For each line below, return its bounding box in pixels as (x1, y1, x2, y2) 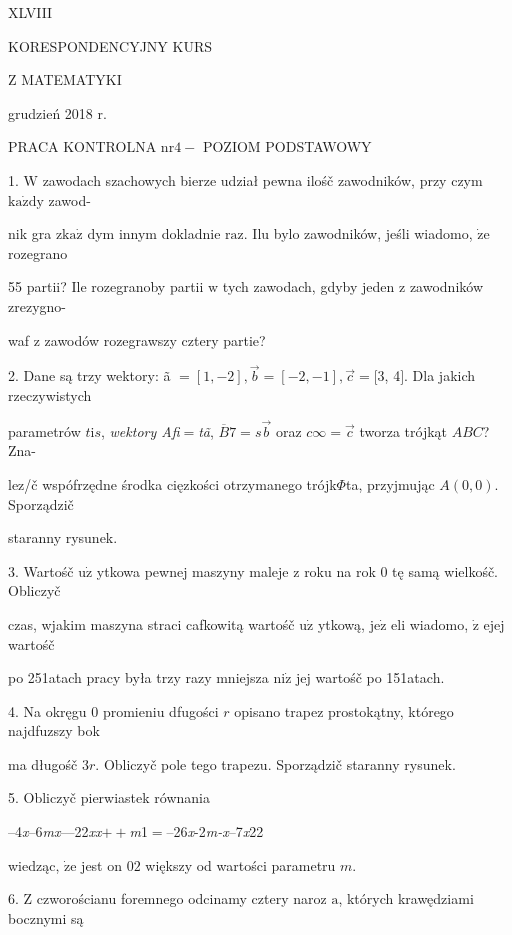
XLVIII (8, 2, 53, 22)
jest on (81, 854, 123, 875)
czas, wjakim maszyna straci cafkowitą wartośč (8, 613, 295, 634)
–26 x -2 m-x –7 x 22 (166, 821, 264, 842)
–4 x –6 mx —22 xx (8, 821, 102, 842)
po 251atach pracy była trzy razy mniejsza (8, 667, 269, 688)
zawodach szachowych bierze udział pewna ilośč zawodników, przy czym (42, 169, 483, 190)
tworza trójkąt (359, 420, 448, 441)
